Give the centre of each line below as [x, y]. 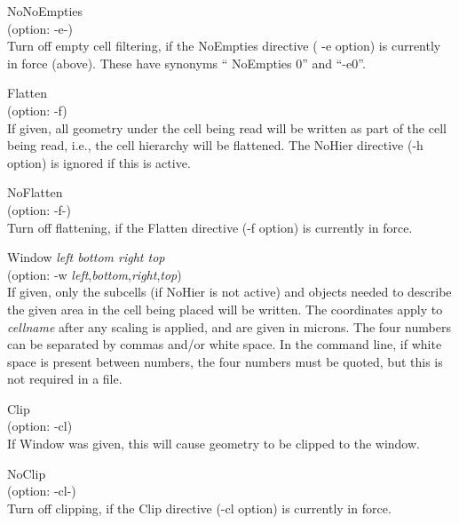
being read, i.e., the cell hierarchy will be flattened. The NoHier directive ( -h [215, 145]
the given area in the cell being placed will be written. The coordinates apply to [225, 309]
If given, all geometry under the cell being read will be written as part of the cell [227, 127]
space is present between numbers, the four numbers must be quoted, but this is [225, 361]
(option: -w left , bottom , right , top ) [95, 274]
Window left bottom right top [86, 257]
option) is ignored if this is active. [99, 162]
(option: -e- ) [40, 28]
